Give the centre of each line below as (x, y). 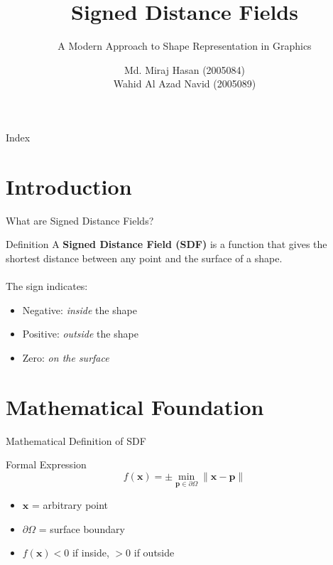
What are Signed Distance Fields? (80, 220)
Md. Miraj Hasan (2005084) (185, 69)
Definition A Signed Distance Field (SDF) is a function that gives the (166, 244)
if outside (154, 553)
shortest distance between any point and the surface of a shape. (144, 258)
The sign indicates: (47, 286)
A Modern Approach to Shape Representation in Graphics (185, 46)
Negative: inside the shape (80, 310)
